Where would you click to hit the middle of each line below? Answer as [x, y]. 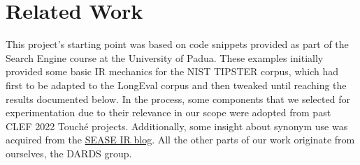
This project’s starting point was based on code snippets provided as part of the [177, 44]
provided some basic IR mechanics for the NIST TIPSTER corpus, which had [172, 71]
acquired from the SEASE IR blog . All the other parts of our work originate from [180, 140]
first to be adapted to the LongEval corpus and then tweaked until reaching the [176, 85]
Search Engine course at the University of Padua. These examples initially [165, 57]
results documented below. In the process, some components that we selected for [178, 99]
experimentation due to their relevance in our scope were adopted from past [168, 112]
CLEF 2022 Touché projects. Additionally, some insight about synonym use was [177, 126]
